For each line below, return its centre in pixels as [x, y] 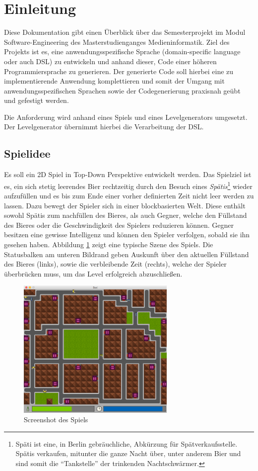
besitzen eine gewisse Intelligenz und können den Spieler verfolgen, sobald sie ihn [127, 235]
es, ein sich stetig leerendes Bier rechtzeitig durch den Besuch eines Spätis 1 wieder [128, 185]
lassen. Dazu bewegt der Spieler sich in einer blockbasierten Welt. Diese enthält [125, 205]
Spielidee [27, 153]
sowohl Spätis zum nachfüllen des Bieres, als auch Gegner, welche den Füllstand [126, 215]
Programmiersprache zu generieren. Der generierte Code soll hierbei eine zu [119, 71]
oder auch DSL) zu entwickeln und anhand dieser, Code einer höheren [110, 61]
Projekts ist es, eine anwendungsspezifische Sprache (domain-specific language [122, 51]
